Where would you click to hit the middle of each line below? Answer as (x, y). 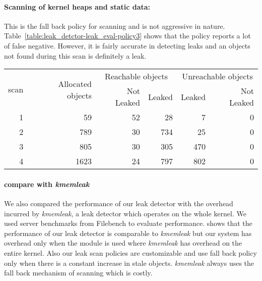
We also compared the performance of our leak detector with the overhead (119, 203)
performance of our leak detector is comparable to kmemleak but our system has (128, 233)
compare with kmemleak (47, 184)
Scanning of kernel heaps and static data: (77, 6)
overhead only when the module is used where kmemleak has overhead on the (123, 243)
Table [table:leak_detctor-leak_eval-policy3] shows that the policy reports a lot (127, 36)
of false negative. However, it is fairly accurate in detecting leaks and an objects (127, 45)
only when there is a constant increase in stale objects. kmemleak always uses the (129, 263)
